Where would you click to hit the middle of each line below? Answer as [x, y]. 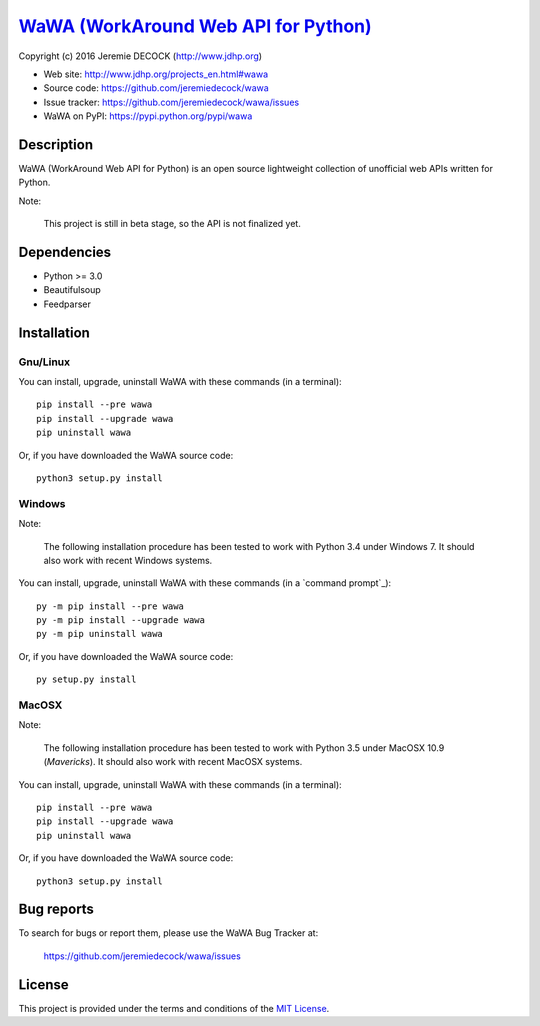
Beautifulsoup [72, 290]
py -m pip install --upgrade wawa [120, 620]
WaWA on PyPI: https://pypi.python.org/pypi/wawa [148, 116]
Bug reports [56, 909]
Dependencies [65, 252]
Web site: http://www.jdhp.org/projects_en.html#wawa [156, 74]
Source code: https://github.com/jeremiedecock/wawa [156, 88]
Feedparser [67, 304]
